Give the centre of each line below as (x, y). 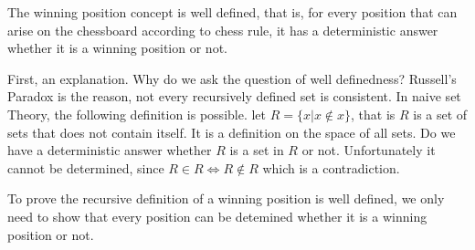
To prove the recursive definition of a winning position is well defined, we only (226, 198)
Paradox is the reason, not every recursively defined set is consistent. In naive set (234, 96)
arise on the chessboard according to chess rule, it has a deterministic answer (223, 30)
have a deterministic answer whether (110, 150)
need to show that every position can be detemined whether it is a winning (217, 216)
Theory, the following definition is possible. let (137, 114)
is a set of (440, 114)
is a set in (257, 150)
